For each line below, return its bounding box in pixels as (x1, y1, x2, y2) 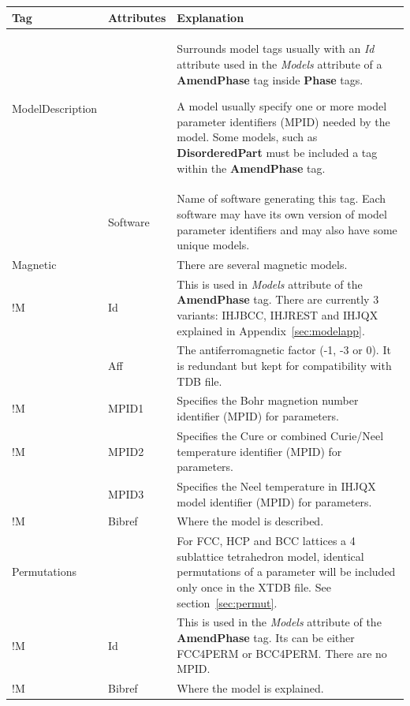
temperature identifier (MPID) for (177, 443, 342, 459)
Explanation (177, 9, 244, 25)
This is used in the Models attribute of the (177, 614, 382, 630)
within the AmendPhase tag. (177, 159, 326, 176)
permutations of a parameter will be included (177, 563, 396, 580)
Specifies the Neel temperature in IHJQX (177, 477, 376, 494)
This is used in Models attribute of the (177, 275, 363, 292)
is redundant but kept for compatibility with (177, 357, 392, 374)
